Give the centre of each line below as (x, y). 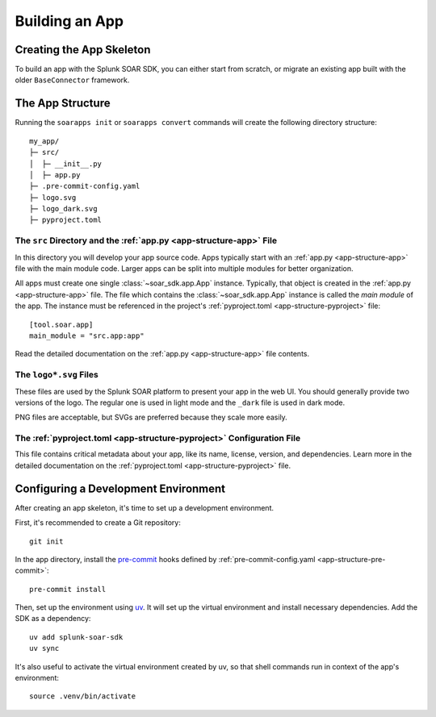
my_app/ (44, 141)
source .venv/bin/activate (83, 696)
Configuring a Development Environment (120, 488)
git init (46, 541)
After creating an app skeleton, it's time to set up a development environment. (145, 507)
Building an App (69, 21)
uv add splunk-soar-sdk (76, 637)
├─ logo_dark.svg (63, 209)
